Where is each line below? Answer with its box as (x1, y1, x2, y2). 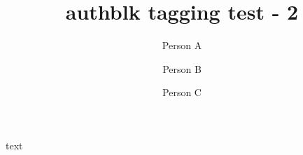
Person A (162, 38, 202, 53)
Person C (162, 85, 202, 100)
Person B (162, 61, 202, 76)
